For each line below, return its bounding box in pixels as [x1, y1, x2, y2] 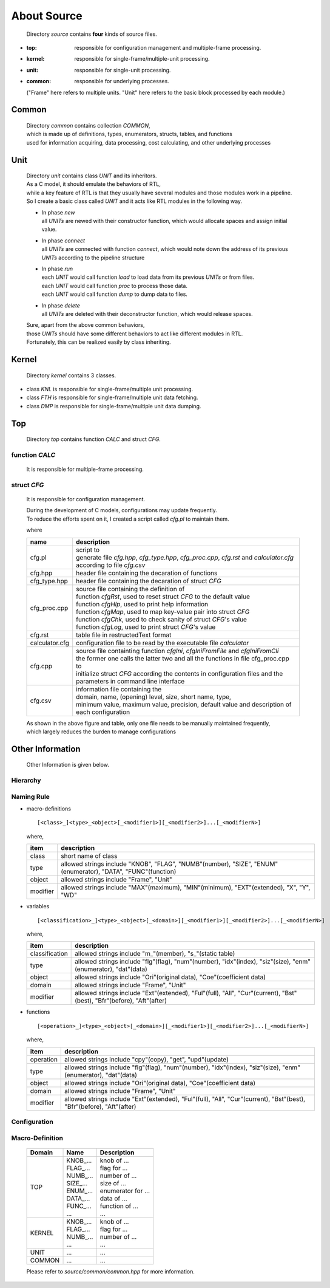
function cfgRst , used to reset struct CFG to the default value [76, 592, 250, 601]
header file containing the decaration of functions [76, 569, 218, 577]
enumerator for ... [99, 1187, 150, 1195]
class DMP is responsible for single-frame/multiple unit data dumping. [26, 402, 201, 409]
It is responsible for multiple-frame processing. [26, 465, 144, 473]
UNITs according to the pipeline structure [41, 254, 145, 261]
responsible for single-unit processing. [74, 66, 171, 74]
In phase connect [41, 237, 85, 244]
